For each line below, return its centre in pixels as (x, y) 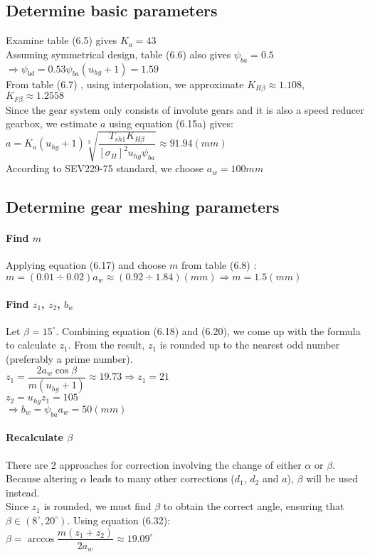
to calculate (31, 345)
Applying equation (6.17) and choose (86, 265)
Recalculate (35, 437)
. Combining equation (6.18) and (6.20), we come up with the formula (208, 330)
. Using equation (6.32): (119, 520)
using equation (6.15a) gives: (171, 123)
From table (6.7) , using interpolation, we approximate (125, 84)
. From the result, (106, 345)
